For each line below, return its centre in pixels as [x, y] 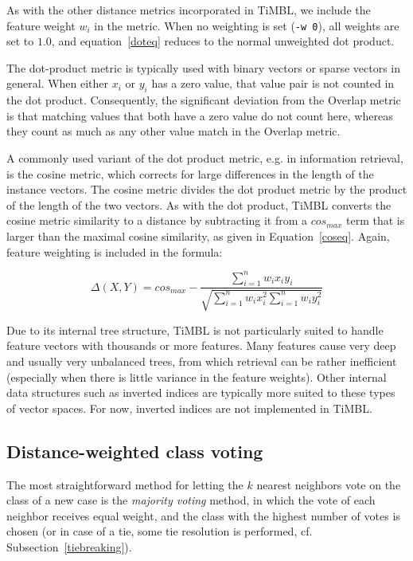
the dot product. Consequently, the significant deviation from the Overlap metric [204, 100]
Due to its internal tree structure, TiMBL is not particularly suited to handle [195, 330]
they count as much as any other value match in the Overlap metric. [173, 131]
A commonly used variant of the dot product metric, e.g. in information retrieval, [205, 158]
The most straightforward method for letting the [125, 484]
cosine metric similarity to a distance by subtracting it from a [157, 220]
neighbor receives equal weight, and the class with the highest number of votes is [203, 515]
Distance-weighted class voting [135, 451]
